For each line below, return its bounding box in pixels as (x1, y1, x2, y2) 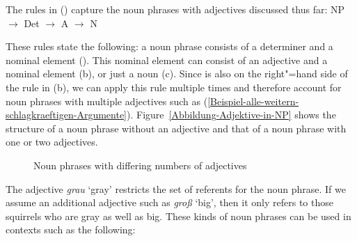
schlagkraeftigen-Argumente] (6, 107, 127, 122)
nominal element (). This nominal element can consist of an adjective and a (6, 52, 328, 67)
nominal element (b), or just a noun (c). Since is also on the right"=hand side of (6, 66, 348, 81)
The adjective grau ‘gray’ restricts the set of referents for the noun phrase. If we (6, 181, 346, 196)
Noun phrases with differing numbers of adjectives (33, 157, 247, 172)
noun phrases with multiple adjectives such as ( (6, 93, 208, 108)
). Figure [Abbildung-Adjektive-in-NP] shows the (127, 107, 336, 122)
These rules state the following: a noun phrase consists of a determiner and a (6, 39, 333, 54)
